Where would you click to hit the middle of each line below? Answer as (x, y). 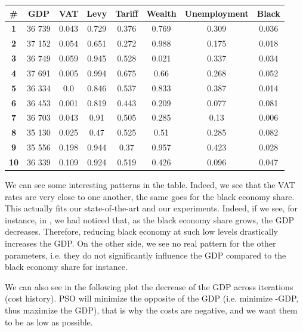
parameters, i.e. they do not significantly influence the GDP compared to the (146, 255)
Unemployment (217, 13)
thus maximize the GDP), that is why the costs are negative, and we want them (151, 310)
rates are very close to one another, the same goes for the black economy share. (150, 196)
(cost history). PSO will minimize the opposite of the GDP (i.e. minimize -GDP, (152, 298)
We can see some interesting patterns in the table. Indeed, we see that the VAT (150, 185)
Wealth (161, 13)
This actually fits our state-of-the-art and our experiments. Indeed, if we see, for (151, 208)
